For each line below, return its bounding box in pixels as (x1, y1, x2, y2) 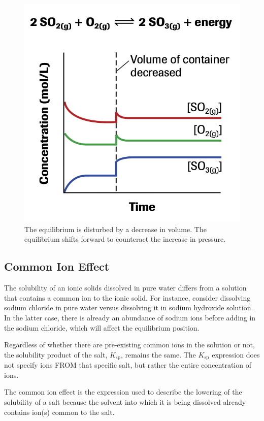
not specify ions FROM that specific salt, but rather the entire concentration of (4, 360, 251, 370)
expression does (212, 349, 260, 360)
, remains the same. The (120, 349, 196, 360)
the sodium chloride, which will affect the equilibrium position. (4, 322, 200, 333)
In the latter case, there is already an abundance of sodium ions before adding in (4, 312, 256, 322)
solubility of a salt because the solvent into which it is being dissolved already (4, 396, 246, 407)
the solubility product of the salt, (4, 349, 108, 360)
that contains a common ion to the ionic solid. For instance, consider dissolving (4, 292, 251, 303)
